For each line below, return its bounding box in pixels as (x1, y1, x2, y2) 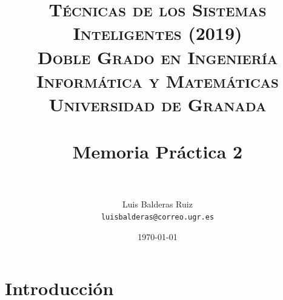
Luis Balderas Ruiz (122, 198, 193, 210)
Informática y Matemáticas (36, 68, 279, 93)
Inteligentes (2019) (73, 21, 242, 45)
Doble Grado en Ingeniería (37, 44, 278, 69)
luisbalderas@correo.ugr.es (101, 213, 215, 222)
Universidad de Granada (48, 91, 267, 116)
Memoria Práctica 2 (72, 139, 243, 164)
